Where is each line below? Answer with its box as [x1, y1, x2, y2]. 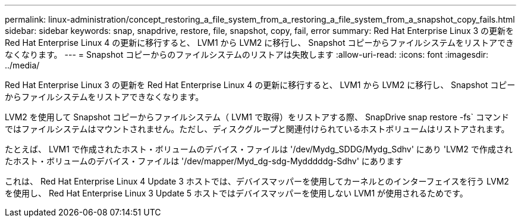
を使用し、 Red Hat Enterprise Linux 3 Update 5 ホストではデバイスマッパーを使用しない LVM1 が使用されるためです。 [5, 188, 468, 198]
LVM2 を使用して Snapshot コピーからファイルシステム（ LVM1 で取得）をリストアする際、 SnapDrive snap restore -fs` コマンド [5, 112, 509, 122]
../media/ [5, 60, 40, 70]
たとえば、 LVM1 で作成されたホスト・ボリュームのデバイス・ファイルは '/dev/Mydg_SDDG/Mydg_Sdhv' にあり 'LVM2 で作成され [5, 144, 513, 154]
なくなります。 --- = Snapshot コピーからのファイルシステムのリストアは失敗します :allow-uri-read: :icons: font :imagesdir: [5, 49, 489, 60]
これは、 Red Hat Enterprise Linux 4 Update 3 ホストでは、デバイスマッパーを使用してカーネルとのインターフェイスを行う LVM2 [5, 176, 509, 186]
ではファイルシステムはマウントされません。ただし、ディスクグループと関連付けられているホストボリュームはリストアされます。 [5, 124, 510, 134]
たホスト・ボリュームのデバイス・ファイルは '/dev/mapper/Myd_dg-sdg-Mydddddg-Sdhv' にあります [5, 156, 403, 166]
